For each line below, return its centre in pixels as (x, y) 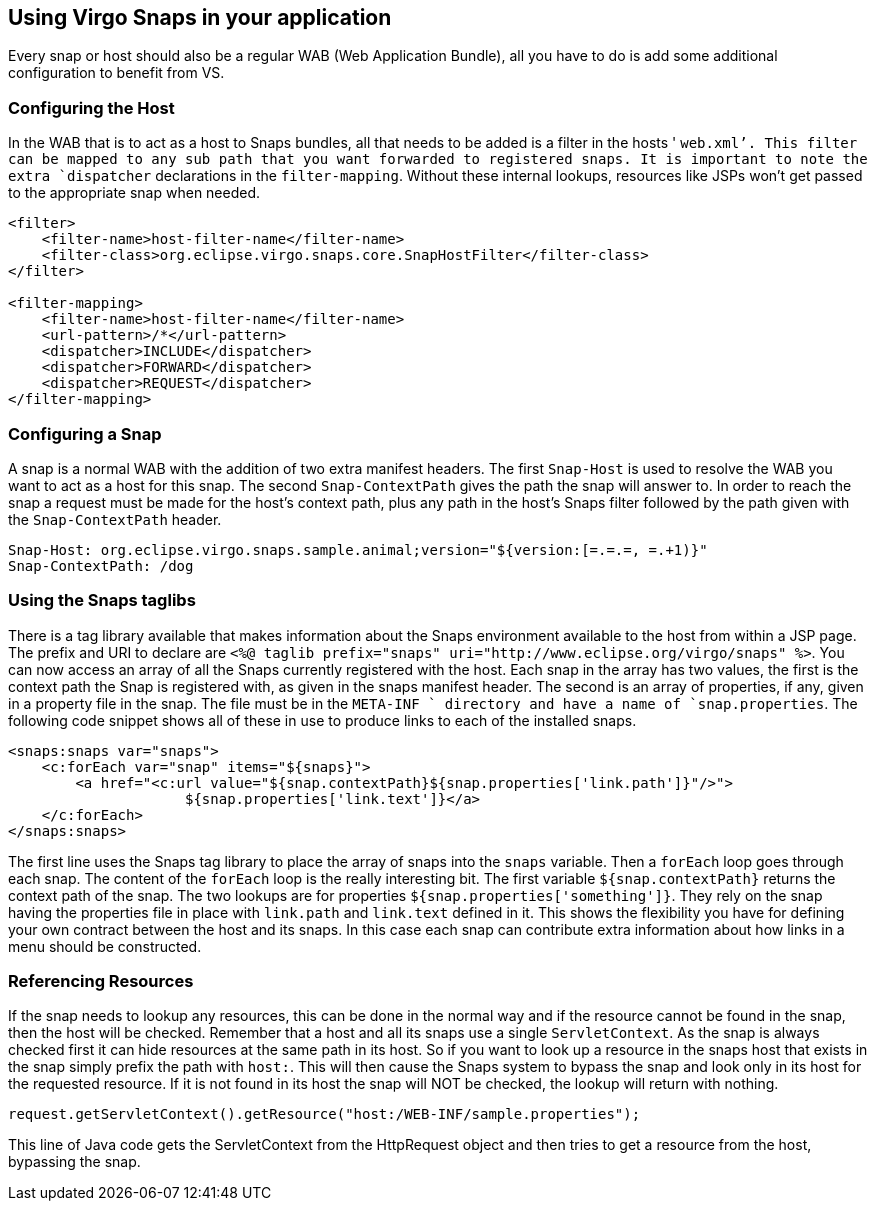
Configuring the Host (91, 107)
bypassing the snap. (74, 1162)
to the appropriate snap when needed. (134, 193)
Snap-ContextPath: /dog (101, 565)
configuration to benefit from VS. (116, 73)
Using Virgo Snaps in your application (200, 17)
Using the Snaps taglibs (102, 600)
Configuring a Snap (85, 433)
